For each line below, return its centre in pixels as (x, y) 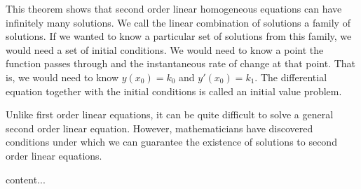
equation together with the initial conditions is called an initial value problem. (174, 91)
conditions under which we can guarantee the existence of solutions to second (171, 142)
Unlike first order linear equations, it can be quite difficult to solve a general (170, 114)
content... (26, 179)
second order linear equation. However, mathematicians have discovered (159, 128)
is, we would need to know (62, 77)
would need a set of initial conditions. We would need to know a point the (165, 49)
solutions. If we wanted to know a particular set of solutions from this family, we (179, 36)
